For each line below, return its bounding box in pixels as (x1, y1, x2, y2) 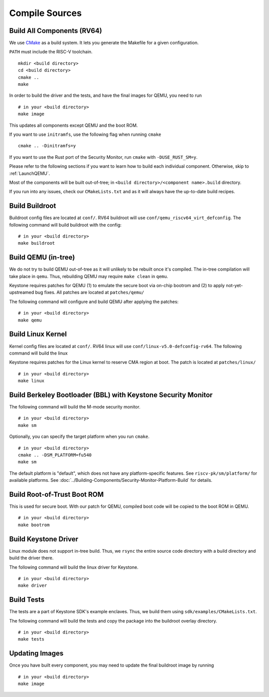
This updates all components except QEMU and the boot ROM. (9, 122, 138, 128)
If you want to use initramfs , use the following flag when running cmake (9, 131, 161, 137)
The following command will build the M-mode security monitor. (9, 404, 140, 410)
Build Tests (9, 596, 45, 604)
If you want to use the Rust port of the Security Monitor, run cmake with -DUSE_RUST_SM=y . (9, 154, 198, 160)
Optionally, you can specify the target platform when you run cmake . (9, 433, 149, 439)
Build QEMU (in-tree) (9, 253, 75, 262)
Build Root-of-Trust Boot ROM (9, 490, 104, 499)
